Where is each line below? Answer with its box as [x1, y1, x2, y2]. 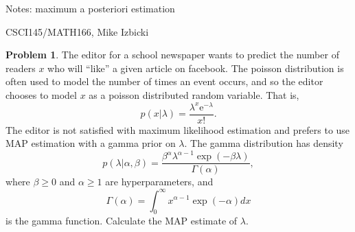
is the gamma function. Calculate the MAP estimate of [5, 213, 238, 228]
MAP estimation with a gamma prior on [5, 136, 176, 150]
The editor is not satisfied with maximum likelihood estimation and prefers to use [5, 122, 350, 137]
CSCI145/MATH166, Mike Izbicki [5, 24, 149, 38]
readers [5, 60, 36, 75]
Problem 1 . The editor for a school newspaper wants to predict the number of [5, 47, 339, 62]
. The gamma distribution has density [184, 136, 343, 150]
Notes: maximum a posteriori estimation [5, 1, 175, 15]
